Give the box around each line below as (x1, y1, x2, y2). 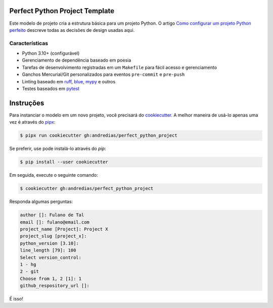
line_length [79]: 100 (20, 247, 76, 253)
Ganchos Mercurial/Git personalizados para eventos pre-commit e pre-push (22, 71, 185, 78)
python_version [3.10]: (20, 240, 79, 246)
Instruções (9, 98, 44, 107)
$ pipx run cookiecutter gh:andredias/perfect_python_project (20, 133, 177, 138)
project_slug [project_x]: (20, 233, 87, 239)
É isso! (9, 296, 23, 302)
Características (9, 39, 48, 46)
